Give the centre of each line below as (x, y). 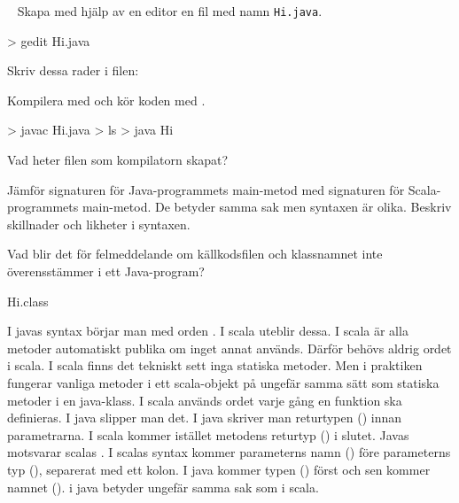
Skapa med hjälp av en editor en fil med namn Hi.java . (170, 11)
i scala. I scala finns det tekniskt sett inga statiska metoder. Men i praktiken (215, 365)
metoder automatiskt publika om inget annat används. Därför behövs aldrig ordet (229, 348)
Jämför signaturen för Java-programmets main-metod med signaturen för (206, 189)
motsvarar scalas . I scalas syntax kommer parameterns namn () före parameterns (229, 452)
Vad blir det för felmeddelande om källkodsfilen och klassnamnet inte (195, 254)
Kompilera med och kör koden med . (106, 100)
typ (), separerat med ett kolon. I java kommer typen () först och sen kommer (219, 469)
